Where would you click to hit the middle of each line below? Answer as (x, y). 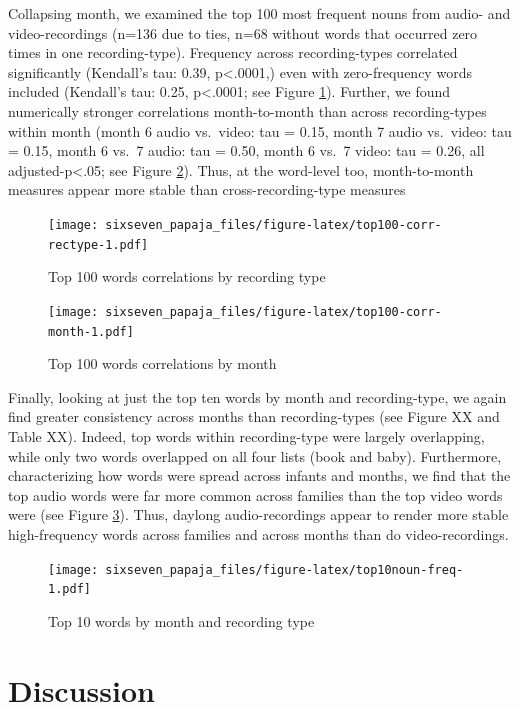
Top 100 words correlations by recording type (187, 276)
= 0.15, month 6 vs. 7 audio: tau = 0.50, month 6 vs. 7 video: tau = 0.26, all (246, 150)
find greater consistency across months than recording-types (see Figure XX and (254, 416)
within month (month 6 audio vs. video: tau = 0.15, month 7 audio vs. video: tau (260, 130)
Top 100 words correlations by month (162, 363)
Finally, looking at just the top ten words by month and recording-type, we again (257, 396)
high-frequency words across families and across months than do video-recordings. (258, 533)
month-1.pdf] (91, 331)
